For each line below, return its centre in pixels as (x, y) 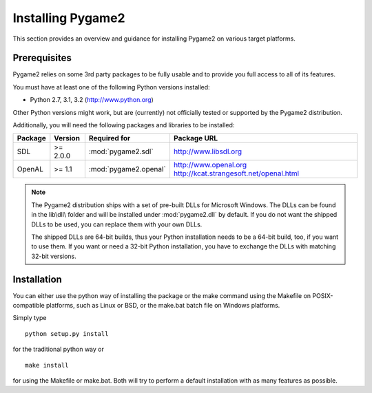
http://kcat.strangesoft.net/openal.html (236, 173)
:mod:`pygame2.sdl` (121, 151)
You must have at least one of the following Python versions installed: (111, 87)
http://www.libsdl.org (208, 151)
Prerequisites (42, 58)
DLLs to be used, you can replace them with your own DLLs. (117, 224)
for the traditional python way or (59, 349)
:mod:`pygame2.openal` (127, 169)
